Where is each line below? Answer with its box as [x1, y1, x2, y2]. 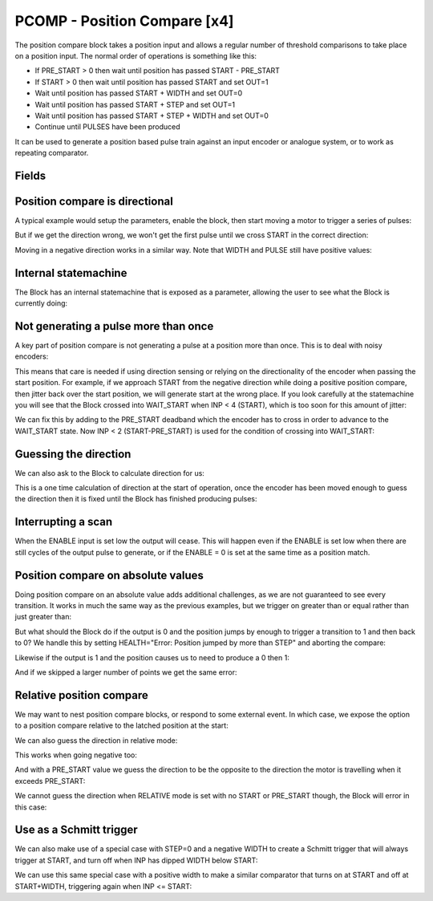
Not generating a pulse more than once [14, 319, 214, 333]
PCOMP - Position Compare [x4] [14, 12, 234, 30]
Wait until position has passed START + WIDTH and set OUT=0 [34, 88, 243, 98]
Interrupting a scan [14, 515, 112, 529]
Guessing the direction [14, 447, 132, 461]
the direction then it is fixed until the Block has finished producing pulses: [14, 494, 257, 504]
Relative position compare [14, 688, 148, 702]
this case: [14, 802, 47, 812]
